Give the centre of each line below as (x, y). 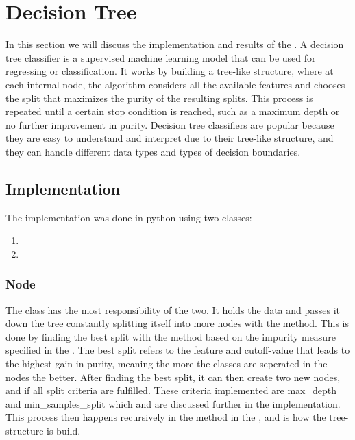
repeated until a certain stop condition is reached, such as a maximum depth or (173, 111)
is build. (64, 431)
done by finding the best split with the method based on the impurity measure (171, 336)
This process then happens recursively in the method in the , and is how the (166, 417)
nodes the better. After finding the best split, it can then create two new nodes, (173, 377)
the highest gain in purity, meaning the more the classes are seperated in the (167, 364)
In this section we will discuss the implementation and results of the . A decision (175, 44)
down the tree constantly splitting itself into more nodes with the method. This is (177, 323)
